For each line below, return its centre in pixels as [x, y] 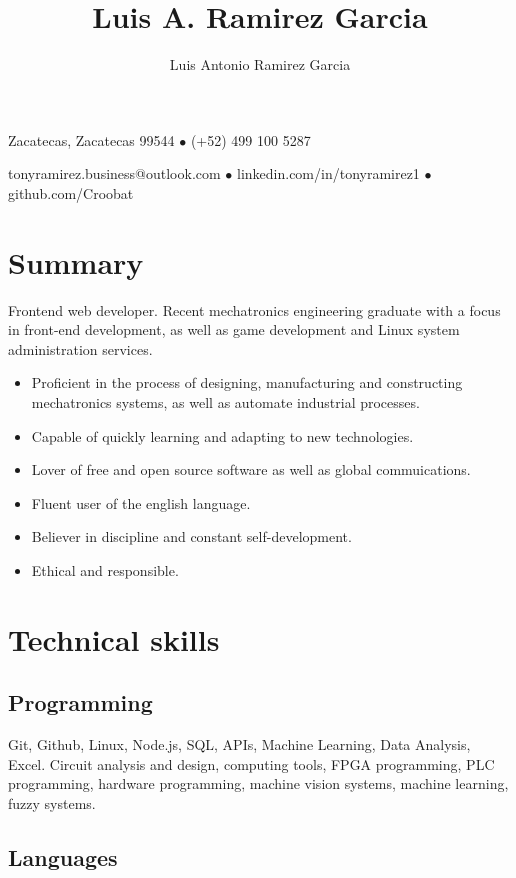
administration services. [80, 348]
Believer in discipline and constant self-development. [191, 536]
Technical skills [114, 638]
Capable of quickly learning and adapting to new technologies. [222, 435]
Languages [63, 856]
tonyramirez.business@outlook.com [114, 173]
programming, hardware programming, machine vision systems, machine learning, [258, 783]
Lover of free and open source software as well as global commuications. [251, 469]
